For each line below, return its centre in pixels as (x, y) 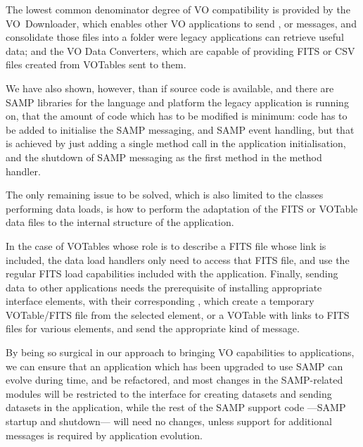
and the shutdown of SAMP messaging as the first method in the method (164, 157)
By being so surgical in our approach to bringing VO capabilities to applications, (180, 352)
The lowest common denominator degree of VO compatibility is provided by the (178, 9)
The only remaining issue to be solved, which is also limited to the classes (165, 195)
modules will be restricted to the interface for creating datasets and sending (169, 393)
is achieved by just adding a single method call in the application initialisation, (176, 143)
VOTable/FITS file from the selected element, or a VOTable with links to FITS (178, 314)
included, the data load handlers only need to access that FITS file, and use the (178, 259)
